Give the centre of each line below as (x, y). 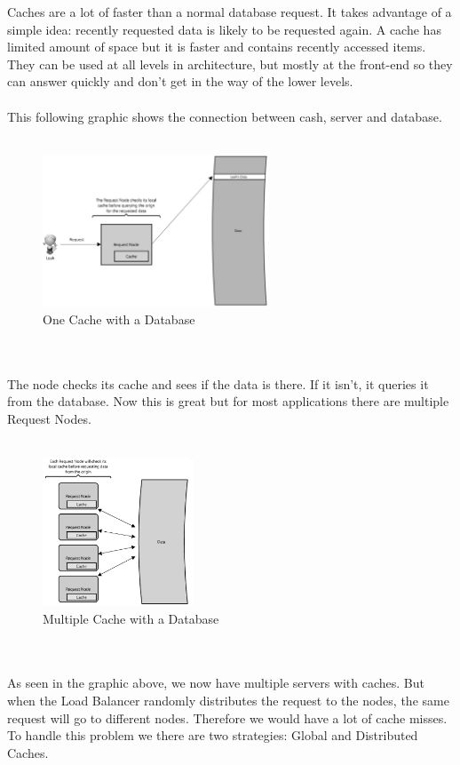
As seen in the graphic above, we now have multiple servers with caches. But (216, 683)
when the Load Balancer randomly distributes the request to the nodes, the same (228, 700)
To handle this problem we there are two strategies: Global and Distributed (213, 735)
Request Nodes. (49, 418)
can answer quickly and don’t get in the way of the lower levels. (180, 81)
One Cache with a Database (119, 319)
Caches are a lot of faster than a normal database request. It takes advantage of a (230, 12)
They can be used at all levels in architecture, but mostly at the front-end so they (230, 64)
